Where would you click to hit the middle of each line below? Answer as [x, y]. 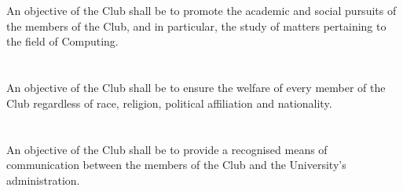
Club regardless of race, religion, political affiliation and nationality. [169, 103]
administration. [43, 180]
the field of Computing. [62, 41]
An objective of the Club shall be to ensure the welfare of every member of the [196, 88]
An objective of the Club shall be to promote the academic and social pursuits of [201, 11]
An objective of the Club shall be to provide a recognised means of [167, 149]
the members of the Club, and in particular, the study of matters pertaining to [196, 26]
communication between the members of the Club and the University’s [176, 165]
